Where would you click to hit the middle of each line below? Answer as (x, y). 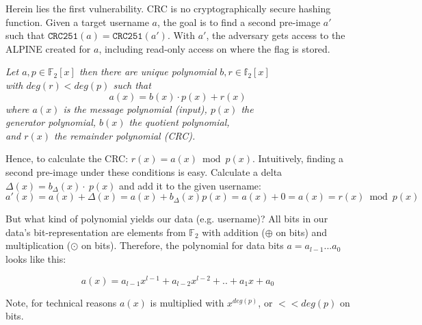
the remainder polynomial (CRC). (125, 135)
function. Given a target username (77, 22)
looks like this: (36, 258)
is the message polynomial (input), (135, 108)
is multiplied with (187, 302)
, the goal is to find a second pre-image (239, 22)
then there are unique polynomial (148, 71)
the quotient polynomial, (179, 122)
